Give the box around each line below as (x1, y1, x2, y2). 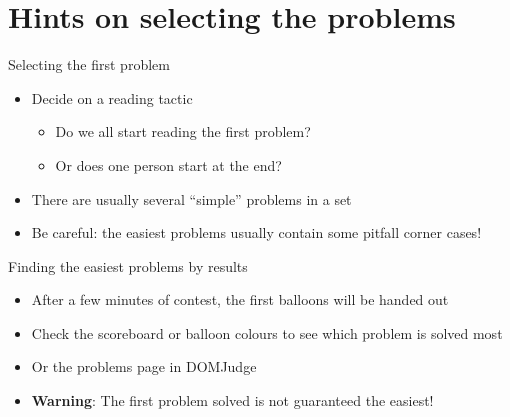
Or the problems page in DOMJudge (31, 356, 257, 377)
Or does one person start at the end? (55, 154, 282, 175)
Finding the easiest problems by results (8, 255, 248, 276)
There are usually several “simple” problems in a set (31, 188, 352, 209)
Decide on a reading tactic (31, 87, 193, 108)
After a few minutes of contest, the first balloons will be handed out (31, 289, 449, 310)
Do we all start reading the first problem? (55, 121, 311, 142)
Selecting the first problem (8, 54, 170, 75)
